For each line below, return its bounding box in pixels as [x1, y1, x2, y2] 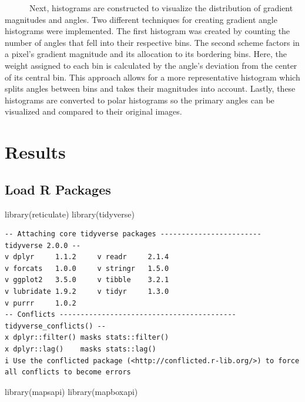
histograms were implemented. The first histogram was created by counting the [5, 25, 290, 37]
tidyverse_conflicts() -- [5, 321, 106, 330]
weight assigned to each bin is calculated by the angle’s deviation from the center [5, 59, 297, 71]
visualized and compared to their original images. [5, 105, 182, 118]
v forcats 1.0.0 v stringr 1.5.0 [5, 264, 169, 273]
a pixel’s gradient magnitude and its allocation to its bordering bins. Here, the [5, 48, 287, 60]
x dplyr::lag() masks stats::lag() [5, 345, 156, 354]
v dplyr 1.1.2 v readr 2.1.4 [5, 253, 169, 262]
